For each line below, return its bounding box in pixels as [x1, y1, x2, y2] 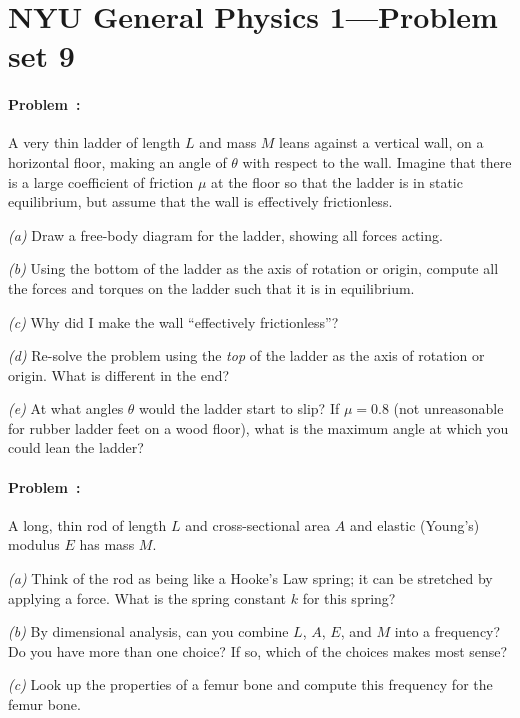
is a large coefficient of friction [8, 171, 194, 192]
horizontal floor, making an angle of [8, 151, 227, 172]
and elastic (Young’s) [350, 514, 480, 535]
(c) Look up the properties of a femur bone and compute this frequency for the [8, 674, 493, 695]
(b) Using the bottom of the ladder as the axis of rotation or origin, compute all [8, 258, 499, 279]
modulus [8, 534, 60, 555]
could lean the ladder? [8, 437, 144, 458]
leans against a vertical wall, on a [279, 132, 484, 153]
